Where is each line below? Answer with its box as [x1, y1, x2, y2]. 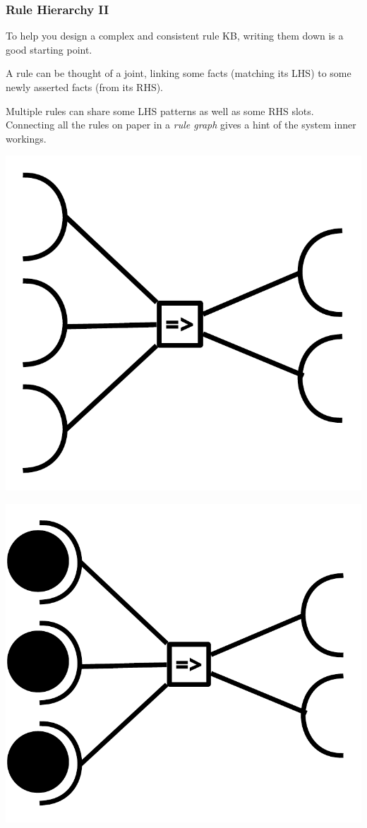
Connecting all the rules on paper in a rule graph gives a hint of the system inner [6, 117, 356, 132]
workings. [6, 131, 47, 145]
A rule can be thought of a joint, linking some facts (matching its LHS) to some [6, 66, 351, 80]
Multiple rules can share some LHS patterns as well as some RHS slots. [6, 103, 314, 118]
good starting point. [6, 42, 92, 56]
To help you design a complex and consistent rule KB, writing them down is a [6, 28, 344, 43]
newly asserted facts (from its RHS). [6, 80, 164, 94]
